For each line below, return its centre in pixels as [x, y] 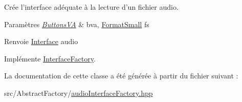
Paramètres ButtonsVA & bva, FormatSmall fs [77, 24]
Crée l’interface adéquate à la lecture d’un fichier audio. [91, 7]
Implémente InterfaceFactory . [50, 58]
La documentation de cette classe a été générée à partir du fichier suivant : [121, 76]
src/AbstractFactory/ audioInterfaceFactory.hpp [79, 93]
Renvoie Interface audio [41, 41]
